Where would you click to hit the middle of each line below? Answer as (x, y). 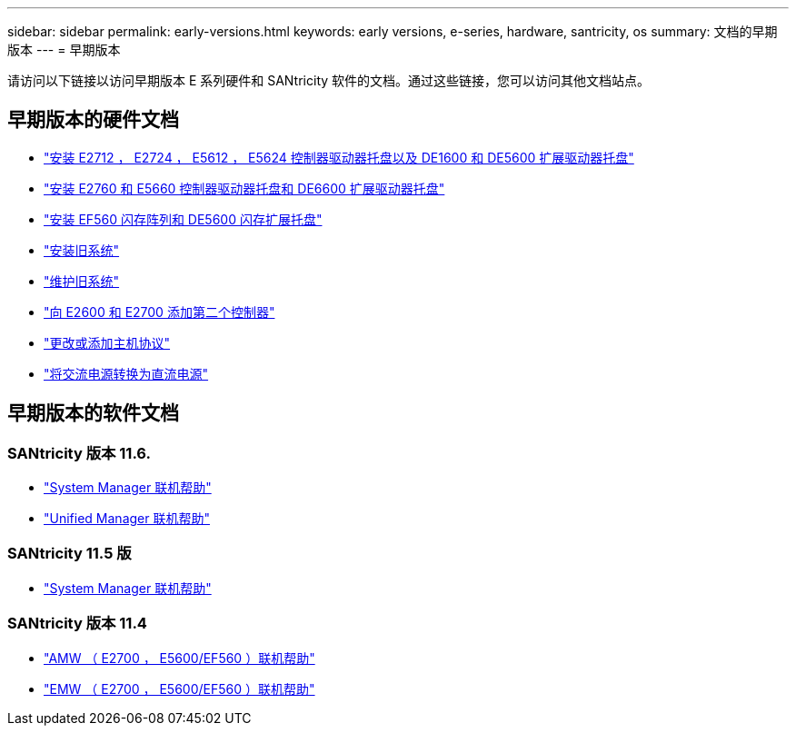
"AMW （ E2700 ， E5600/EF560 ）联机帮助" (179, 658)
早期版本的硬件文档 (93, 120)
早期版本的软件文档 (93, 413)
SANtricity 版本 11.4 (77, 624)
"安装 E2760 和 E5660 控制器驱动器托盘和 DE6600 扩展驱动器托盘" (244, 188)
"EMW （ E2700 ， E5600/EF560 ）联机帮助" (179, 688)
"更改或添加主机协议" (107, 342)
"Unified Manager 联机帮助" (127, 519)
